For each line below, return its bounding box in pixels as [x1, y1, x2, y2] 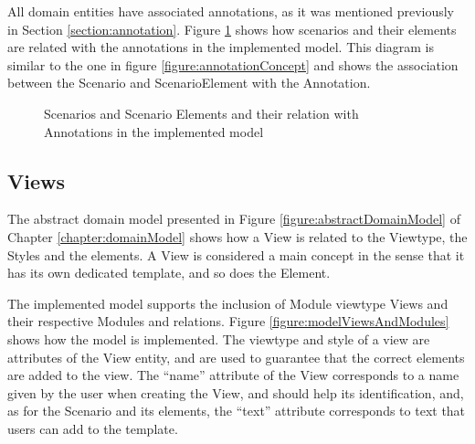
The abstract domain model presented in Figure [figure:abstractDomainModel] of [7, 209, 460, 228]
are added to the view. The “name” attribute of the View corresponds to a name [7, 365, 459, 385]
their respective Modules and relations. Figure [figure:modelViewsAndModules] [7, 312, 449, 331]
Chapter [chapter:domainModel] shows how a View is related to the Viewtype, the [7, 227, 468, 246]
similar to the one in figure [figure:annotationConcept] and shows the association [7, 55, 459, 74]
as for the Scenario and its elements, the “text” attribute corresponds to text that [7, 401, 466, 420]
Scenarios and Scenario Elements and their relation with [44, 103, 359, 122]
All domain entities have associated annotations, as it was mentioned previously [7, 2, 455, 20]
